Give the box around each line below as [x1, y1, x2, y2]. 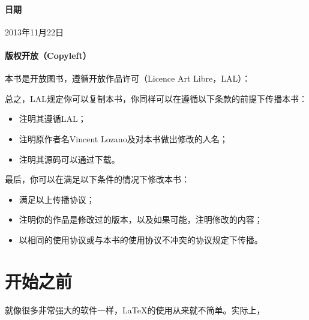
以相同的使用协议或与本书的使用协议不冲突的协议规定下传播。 [19, 233, 263, 246]
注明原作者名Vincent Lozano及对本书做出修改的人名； [19, 132, 228, 145]
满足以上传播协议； [19, 193, 95, 205]
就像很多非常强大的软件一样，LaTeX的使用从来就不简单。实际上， [5, 303, 265, 316]
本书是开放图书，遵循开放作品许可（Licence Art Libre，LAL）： [5, 72, 251, 85]
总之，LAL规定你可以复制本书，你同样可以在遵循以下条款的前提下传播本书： [5, 92, 307, 104]
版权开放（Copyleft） [5, 49, 91, 61]
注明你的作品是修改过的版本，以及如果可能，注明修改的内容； [19, 213, 263, 226]
